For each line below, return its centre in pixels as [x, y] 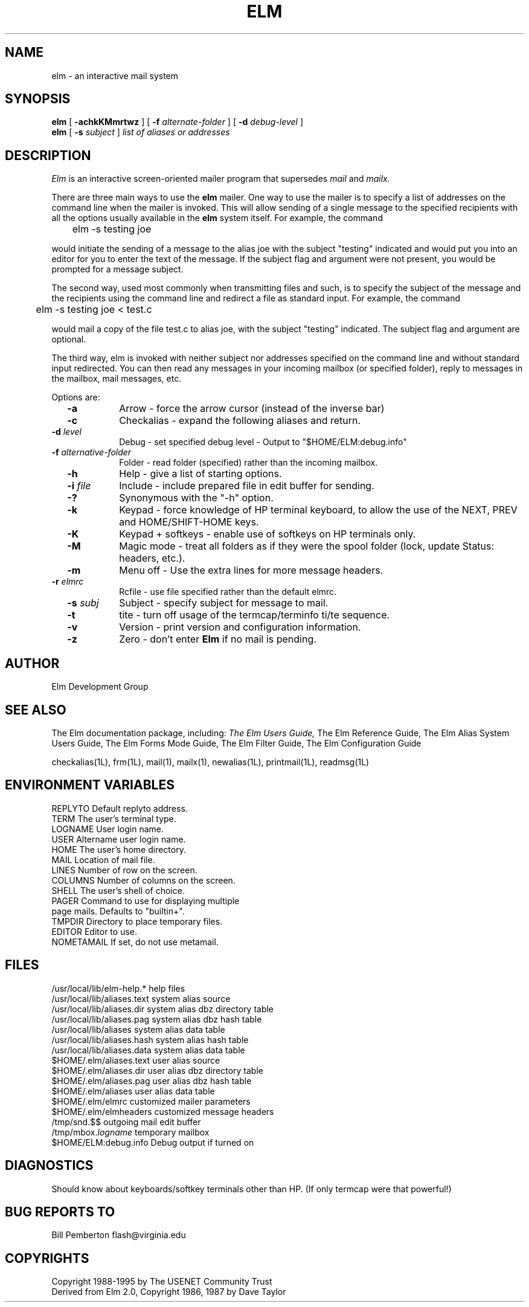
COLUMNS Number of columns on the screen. [143, 880]
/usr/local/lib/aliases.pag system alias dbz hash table [157, 1019]
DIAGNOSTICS [49, 1166]
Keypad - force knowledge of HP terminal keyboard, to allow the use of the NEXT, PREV [318, 510]
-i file [79, 486]
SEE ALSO [36, 710]
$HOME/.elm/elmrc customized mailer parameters [151, 1101]
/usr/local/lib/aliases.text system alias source [141, 998]
